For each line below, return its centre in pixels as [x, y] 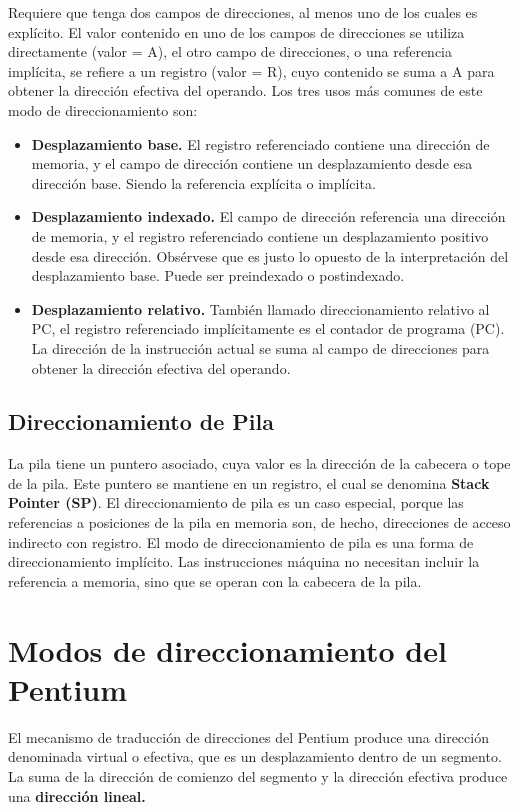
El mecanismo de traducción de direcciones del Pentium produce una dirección [248, 736]
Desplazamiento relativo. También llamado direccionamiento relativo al [260, 308]
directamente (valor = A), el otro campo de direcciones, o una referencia [230, 51]
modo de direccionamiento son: [103, 109]
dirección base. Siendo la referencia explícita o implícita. [203, 182]
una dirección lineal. [77, 795]
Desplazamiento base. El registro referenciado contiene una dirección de [260, 143]
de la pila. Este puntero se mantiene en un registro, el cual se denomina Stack [249, 482]
